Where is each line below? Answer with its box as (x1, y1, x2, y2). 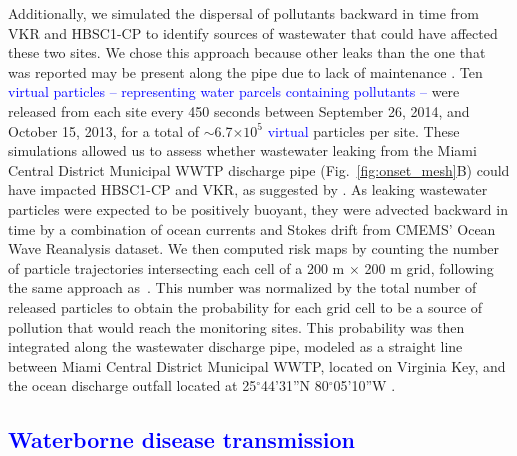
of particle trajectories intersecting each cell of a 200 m (8, 257, 345, 278)
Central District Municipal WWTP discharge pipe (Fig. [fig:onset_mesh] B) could (8, 159, 510, 180)
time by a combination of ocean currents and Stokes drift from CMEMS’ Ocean (8, 218, 496, 239)
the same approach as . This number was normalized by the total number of (8, 277, 477, 298)
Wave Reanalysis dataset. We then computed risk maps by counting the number (8, 238, 500, 259)
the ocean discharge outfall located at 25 (8, 375, 257, 396)
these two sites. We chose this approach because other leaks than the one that (8, 42, 486, 63)
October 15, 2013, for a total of (8, 120, 200, 141)
